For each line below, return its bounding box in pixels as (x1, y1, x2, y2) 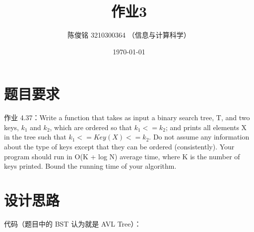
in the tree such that (4, 132, 66, 142)
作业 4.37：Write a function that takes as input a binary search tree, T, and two (4, 112, 250, 123)
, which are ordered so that (50, 122, 132, 132)
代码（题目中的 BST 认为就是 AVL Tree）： (4, 218, 141, 229)
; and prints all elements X (165, 122, 247, 132)
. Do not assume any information (149, 132, 250, 142)
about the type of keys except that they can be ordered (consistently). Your (4, 141, 235, 152)
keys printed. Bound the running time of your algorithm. (4, 161, 177, 171)
